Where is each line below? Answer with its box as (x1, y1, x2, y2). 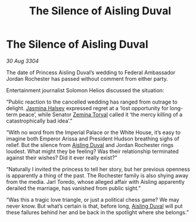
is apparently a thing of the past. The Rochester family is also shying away (6, 171, 189, 179)
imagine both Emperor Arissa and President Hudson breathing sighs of (6, 135, 180, 142)
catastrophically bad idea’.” (6, 117, 73, 124)
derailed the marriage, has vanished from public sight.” (6, 185, 141, 192)
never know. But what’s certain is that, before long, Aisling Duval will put (6, 202, 183, 210)
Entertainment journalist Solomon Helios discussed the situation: (6, 86, 164, 93)
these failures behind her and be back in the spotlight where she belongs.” (6, 208, 189, 215)
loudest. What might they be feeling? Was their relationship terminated (6, 148, 179, 155)
